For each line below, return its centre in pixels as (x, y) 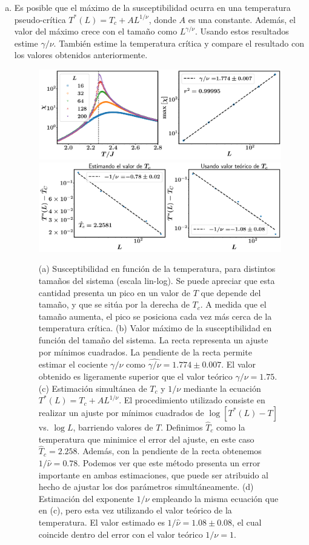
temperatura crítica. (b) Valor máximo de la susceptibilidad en (155, 328)
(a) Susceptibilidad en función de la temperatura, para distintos (157, 269)
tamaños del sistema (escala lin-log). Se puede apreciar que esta (157, 280)
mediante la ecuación (222, 388)
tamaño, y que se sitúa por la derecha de (114, 304)
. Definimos (182, 427)
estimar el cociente (73, 364)
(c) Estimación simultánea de (93, 388)
